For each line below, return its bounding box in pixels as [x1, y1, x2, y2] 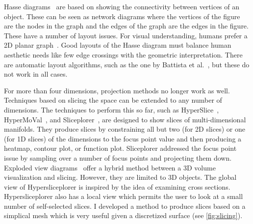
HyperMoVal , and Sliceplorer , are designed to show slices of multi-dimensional [4, 114, 246, 124]
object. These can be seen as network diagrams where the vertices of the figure [4, 11, 240, 21]
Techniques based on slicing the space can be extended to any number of [4, 95, 222, 105]
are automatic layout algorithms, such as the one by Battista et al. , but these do [4, 59, 250, 69]
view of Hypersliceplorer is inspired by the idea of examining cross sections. [4, 181, 230, 192]
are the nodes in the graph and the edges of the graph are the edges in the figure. [4, 21, 249, 31]
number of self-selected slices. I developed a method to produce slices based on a [4, 200, 246, 211]
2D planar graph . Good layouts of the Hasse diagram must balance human [4, 40, 231, 50]
